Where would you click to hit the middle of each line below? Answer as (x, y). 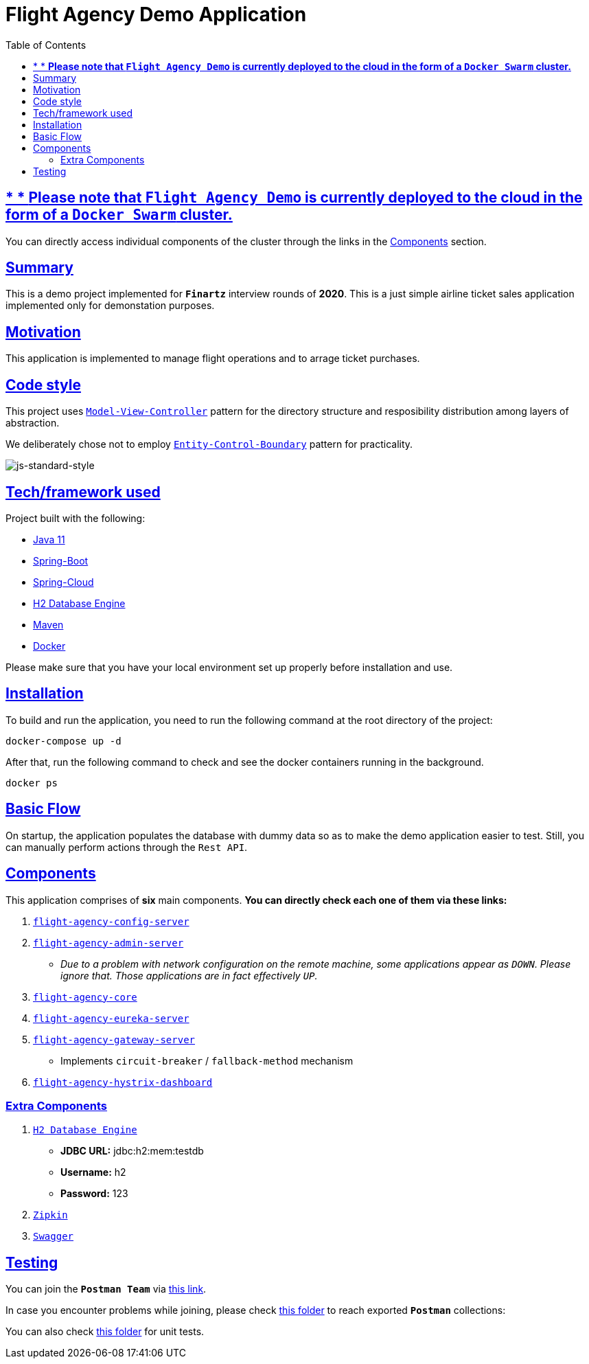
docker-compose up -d (63, 741)
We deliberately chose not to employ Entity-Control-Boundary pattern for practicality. (209, 444)
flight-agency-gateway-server (114, 1039)
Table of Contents (46, 45)
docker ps (32, 783)
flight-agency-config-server (111, 921)
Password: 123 (94, 1194)
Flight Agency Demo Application (156, 14)
